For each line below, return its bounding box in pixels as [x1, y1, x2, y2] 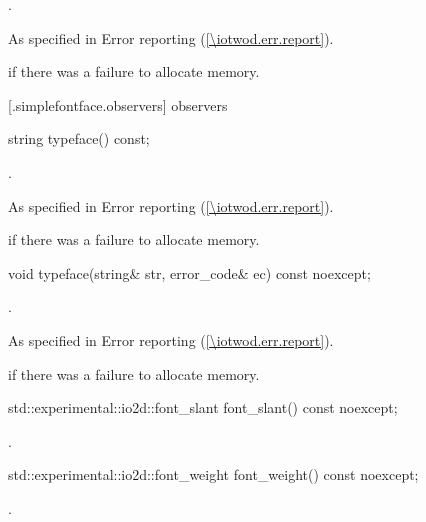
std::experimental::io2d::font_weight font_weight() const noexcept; [8, 464, 419, 485]
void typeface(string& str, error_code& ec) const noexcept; [8, 262, 371, 283]
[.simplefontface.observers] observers [8, 94, 228, 115]
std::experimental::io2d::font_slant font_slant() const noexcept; [8, 397, 398, 418]
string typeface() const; [8, 128, 150, 149]
